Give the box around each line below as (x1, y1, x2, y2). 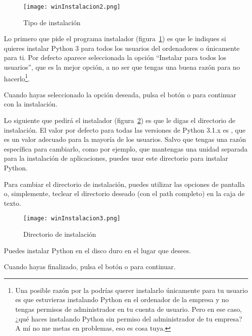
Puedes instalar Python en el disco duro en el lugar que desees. (4, 245, 191, 255)
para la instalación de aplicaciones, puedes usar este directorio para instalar (4, 153, 228, 163)
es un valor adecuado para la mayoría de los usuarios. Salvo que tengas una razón (4, 134, 246, 144)
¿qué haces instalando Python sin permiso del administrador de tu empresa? (15, 313, 242, 323)
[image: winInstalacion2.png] (23, 3, 121, 10)
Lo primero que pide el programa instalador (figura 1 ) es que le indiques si (4, 33, 226, 44)
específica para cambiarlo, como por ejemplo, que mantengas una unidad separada (4, 143, 248, 153)
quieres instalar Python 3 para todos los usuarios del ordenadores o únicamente (4, 43, 240, 53)
